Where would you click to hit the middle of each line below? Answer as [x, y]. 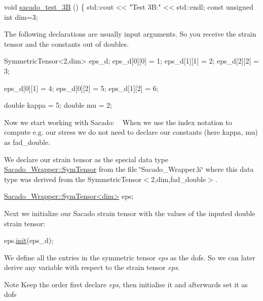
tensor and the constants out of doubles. [67, 43]
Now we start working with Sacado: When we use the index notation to [118, 122]
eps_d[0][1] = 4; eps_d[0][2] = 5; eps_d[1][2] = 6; [81, 88]
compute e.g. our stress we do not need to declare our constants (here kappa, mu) [131, 132]
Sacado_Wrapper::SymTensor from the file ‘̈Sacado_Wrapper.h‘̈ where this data [129, 169]
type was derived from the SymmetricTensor [73, 179]
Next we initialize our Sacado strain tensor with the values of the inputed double [130, 213]
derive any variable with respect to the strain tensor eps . [92, 267]
